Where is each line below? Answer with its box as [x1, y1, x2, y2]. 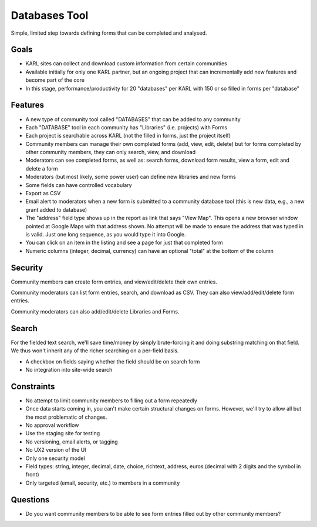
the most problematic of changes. [25, 413, 107, 421]
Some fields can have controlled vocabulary [25, 181, 132, 188]
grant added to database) [25, 206, 87, 213]
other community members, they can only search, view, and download [25, 149, 196, 156]
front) [25, 471, 39, 478]
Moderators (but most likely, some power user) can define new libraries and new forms [25, 174, 236, 181]
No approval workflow [25, 422, 79, 429]
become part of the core [25, 76, 85, 84]
